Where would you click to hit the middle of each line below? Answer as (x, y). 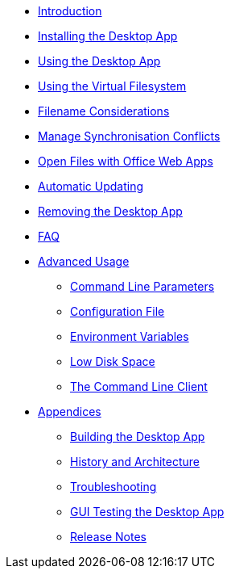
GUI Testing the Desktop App (147, 512)
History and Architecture (135, 462)
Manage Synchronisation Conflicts (129, 136)
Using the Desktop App (99, 61)
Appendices (70, 411)
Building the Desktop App (138, 436)
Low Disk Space (113, 361)
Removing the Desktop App (110, 211)
